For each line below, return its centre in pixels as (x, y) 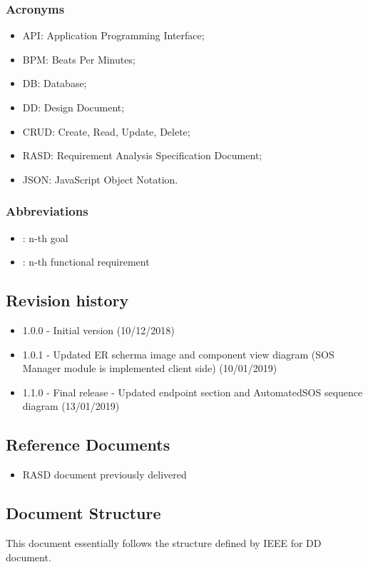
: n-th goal (45, 237)
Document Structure (83, 513)
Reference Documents (88, 445)
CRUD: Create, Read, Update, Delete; (106, 131)
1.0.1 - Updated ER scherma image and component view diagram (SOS (178, 354)
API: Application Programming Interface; (113, 35)
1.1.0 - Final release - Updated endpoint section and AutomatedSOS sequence (193, 392)
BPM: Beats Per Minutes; (79, 59)
